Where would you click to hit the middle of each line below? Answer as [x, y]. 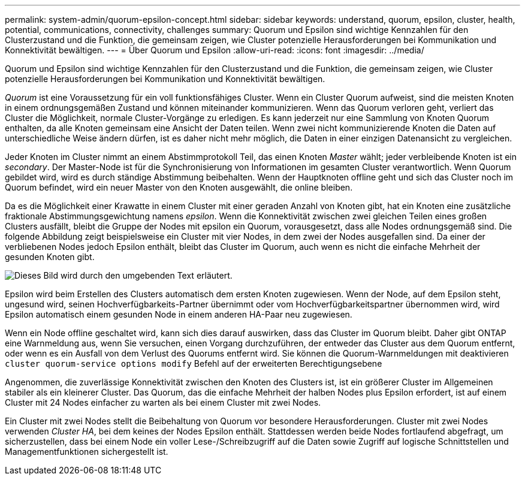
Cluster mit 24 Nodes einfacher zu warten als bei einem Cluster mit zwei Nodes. [163, 402]
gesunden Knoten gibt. [50, 257]
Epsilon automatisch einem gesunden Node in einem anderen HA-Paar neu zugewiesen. [179, 314]
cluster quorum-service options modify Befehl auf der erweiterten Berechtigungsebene [194, 363]
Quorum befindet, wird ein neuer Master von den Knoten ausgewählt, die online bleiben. [179, 187]
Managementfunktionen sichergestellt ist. [87, 452]
